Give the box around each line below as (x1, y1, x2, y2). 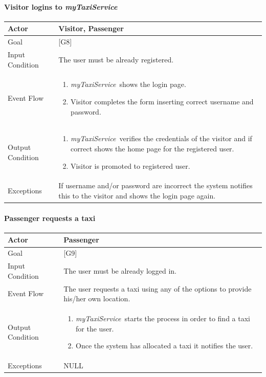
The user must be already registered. (58, 54, 174, 64)
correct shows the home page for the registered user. (71, 143, 234, 154)
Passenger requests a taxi (4, 212, 96, 223)
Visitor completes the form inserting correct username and (71, 96, 254, 107)
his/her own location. (63, 293, 130, 304)
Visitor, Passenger (58, 23, 124, 34)
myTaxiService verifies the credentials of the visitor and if (71, 133, 252, 144)
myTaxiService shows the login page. (71, 79, 186, 90)
